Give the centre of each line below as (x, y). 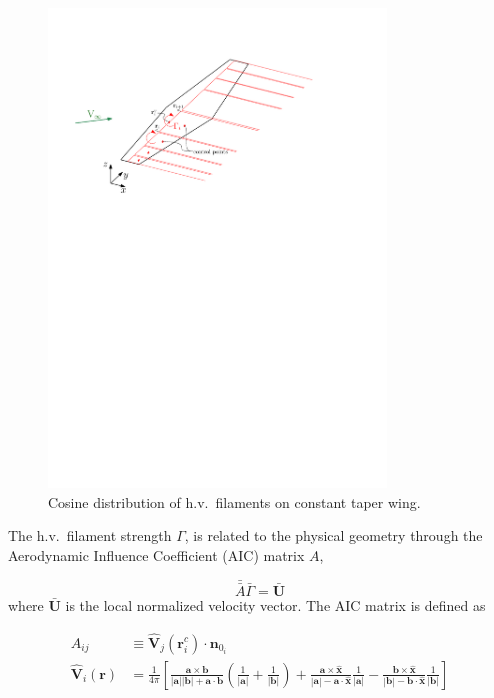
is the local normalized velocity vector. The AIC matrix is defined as (275, 604)
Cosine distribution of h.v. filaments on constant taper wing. (234, 501)
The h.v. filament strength (90, 535)
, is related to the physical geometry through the (333, 535)
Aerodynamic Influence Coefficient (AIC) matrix (156, 554)
